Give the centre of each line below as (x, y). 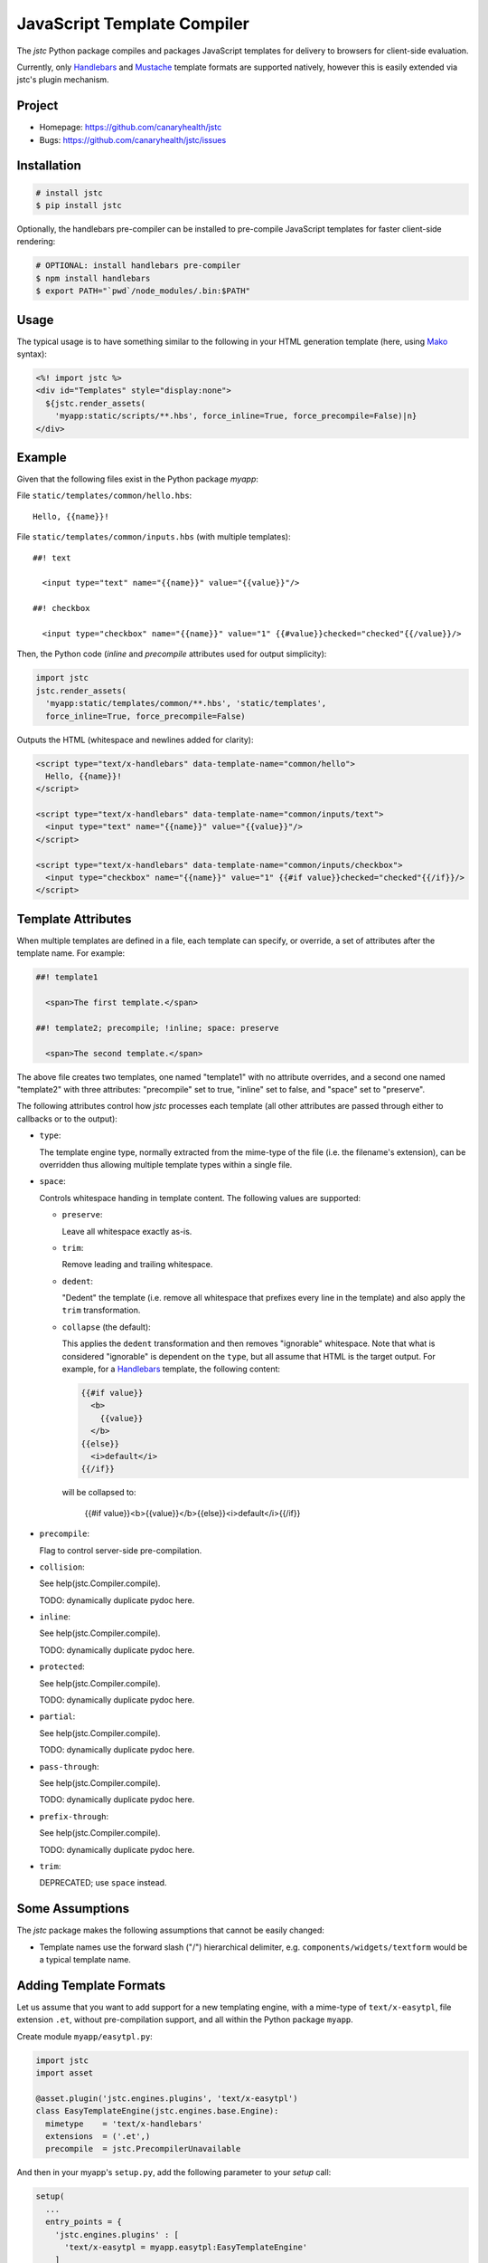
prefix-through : (74, 1816)
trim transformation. (101, 1310)
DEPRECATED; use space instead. (103, 1883)
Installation (49, 166)
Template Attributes (74, 919)
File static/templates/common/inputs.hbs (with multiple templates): (154, 537)
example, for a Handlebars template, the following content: (171, 1369)
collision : (62, 1567)
